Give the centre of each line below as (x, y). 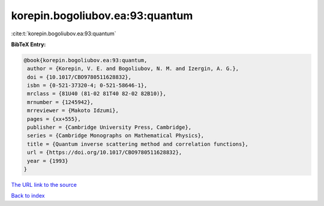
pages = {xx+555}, (54, 119)
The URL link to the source (44, 184)
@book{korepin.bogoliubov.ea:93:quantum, (85, 60)
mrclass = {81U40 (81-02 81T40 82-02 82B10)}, (97, 94)
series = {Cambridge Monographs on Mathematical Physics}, (116, 136)
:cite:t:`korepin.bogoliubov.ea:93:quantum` (64, 34)
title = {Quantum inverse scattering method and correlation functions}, (138, 144)
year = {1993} (48, 161)
